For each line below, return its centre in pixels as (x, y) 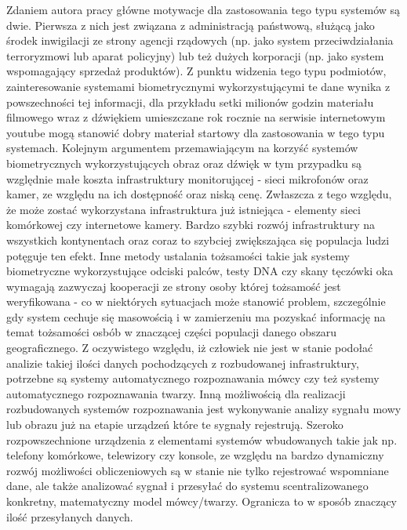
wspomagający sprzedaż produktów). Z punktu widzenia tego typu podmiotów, (196, 71)
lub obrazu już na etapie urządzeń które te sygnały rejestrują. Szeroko (175, 425)
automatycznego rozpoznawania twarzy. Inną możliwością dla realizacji (176, 393)
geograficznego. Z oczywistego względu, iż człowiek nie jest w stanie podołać (190, 348)
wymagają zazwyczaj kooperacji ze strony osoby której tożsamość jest (174, 286)
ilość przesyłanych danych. (70, 516)
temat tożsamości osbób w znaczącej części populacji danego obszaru (172, 332)
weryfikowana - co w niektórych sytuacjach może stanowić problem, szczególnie (196, 301)
